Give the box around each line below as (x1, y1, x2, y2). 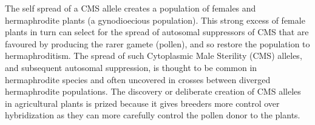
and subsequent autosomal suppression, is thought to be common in (5, 61, 257, 73)
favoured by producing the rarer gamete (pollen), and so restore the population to (5, 37, 310, 50)
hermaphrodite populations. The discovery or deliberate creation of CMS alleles (5, 85, 301, 98)
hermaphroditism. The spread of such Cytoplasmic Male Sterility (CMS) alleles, (5, 49, 302, 62)
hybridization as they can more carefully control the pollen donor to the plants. (5, 109, 300, 121)
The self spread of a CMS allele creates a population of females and (5, 2, 256, 14)
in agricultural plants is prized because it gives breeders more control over (5, 96, 280, 109)
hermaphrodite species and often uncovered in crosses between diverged (5, 73, 271, 86)
